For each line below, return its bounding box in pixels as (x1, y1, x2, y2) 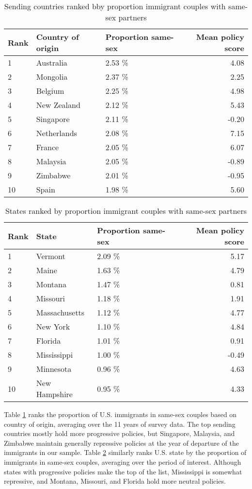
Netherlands (36, 127, 77, 139)
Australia (36, 57, 67, 68)
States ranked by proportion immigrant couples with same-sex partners (5, 205, 247, 216)
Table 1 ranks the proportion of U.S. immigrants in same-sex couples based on (4, 409, 237, 419)
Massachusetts (36, 307, 85, 318)
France (36, 141, 59, 153)
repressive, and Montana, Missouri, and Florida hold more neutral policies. (4, 476, 226, 486)
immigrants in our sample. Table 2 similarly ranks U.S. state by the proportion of (4, 447, 247, 457)
